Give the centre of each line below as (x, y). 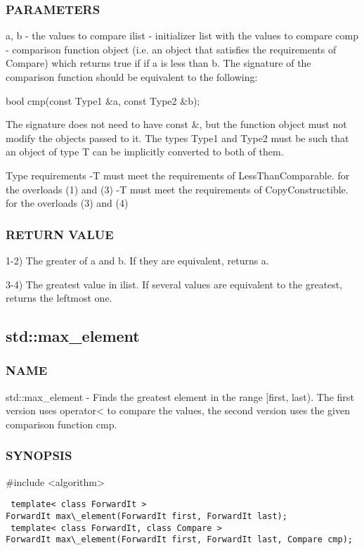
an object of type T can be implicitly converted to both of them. (145, 152)
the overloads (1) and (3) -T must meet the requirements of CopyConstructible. (177, 189)
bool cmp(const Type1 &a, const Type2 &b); (103, 100)
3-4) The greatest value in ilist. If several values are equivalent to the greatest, (174, 284)
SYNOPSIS (39, 455)
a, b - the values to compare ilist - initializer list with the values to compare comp (182, 36)
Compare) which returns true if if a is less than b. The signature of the (158, 63)
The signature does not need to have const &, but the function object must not (176, 124)
